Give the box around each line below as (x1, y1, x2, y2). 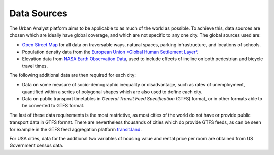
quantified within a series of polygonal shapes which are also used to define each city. (22, 89, 203, 95)
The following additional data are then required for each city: (9, 72, 136, 78)
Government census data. (9, 142, 63, 149)
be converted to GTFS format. (22, 103, 85, 109)
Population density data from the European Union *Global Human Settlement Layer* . (22, 49, 199, 55)
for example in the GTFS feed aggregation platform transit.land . (9, 126, 142, 132)
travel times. (22, 63, 48, 69)
